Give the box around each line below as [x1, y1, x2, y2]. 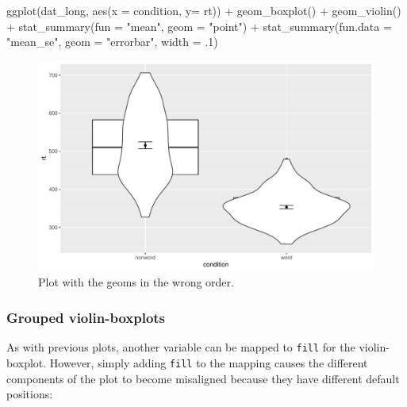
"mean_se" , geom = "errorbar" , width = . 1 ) [6, 33, 218, 50]
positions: [6, 386, 53, 402]
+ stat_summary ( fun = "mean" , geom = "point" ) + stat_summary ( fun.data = [6, 17, 392, 34]
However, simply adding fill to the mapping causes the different [49, 354, 368, 371]
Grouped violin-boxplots [6, 307, 166, 327]
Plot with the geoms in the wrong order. [38, 274, 234, 290]
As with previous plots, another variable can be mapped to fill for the [6, 339, 355, 355]
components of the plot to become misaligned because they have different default [6, 370, 400, 386]
